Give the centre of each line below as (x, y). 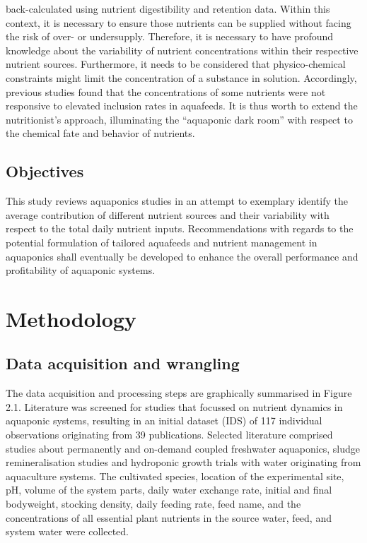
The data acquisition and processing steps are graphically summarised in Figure (179, 393)
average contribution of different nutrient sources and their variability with (168, 214)
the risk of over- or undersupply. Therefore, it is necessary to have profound (170, 36)
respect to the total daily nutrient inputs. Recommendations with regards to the (180, 228)
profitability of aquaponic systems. (81, 270)
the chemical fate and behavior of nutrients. (100, 133)
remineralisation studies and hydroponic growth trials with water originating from (183, 462)
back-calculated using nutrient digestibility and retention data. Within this (168, 8)
